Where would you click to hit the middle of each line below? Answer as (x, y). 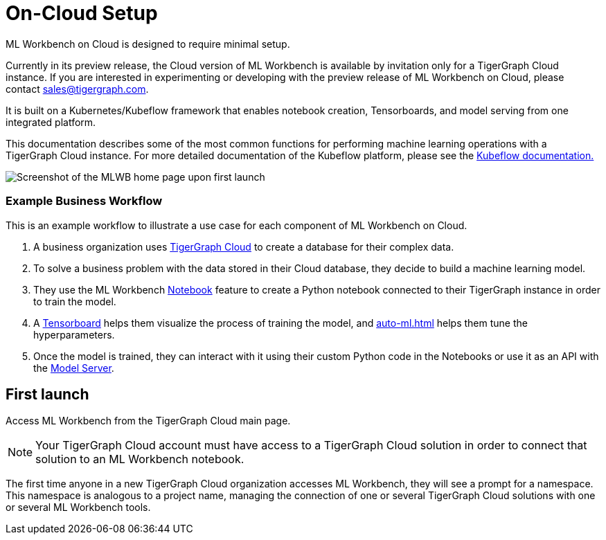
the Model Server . (74, 368)
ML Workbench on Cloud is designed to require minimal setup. (148, 44)
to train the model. (75, 301)
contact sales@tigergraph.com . (77, 89)
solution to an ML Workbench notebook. (140, 459)
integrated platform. (51, 122)
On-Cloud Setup (82, 13)
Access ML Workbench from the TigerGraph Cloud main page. (148, 421)
